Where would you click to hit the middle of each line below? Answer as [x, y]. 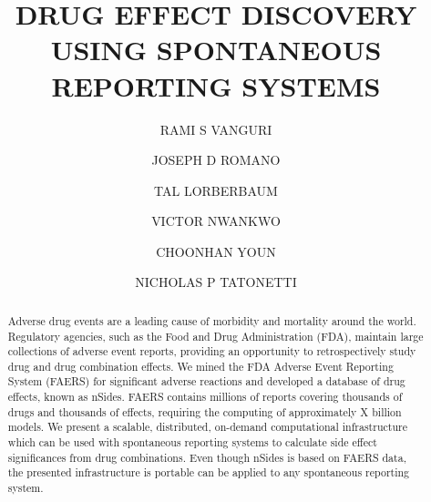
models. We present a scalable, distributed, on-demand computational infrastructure [207, 427]
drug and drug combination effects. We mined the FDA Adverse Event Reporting [200, 366]
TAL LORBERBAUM [216, 190]
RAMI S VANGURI [216, 129]
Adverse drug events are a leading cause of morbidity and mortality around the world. [212, 320]
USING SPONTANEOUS [216, 50]
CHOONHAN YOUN [216, 251]
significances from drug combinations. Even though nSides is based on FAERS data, [207, 457]
